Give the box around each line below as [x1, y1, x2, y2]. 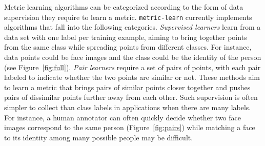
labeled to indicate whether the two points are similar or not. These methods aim [4, 72, 260, 82]
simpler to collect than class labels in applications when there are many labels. [4, 102, 251, 112]
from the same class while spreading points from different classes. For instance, [4, 41, 252, 52]
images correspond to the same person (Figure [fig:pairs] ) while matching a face [4, 122, 255, 133]
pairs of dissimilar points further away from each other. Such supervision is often [4, 92, 258, 102]
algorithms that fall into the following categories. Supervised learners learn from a [4, 22, 261, 32]
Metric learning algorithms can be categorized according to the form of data [4, 2, 243, 12]
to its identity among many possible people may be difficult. [4, 132, 193, 142]
